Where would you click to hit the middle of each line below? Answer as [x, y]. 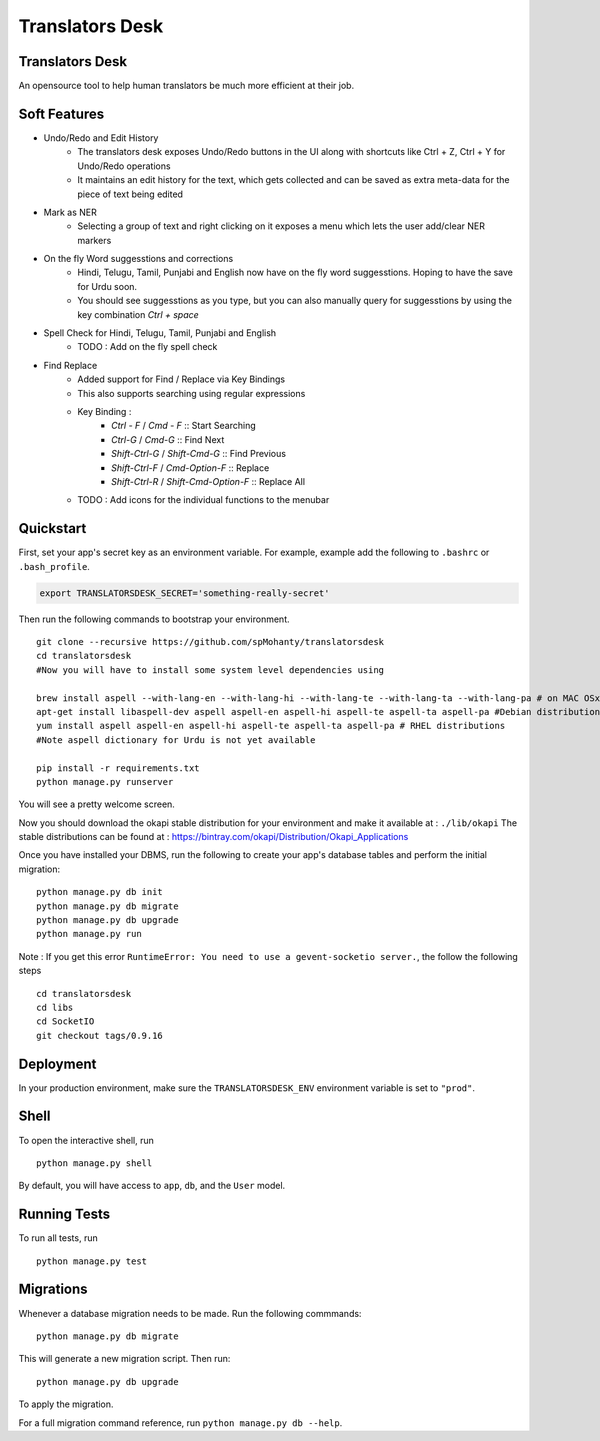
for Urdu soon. [107, 286]
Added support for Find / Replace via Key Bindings [181, 379]
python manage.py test [92, 1261]
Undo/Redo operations [124, 166]
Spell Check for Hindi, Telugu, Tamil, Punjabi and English [160, 333]
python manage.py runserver [105, 781]
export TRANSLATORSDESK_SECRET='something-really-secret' [184, 593]
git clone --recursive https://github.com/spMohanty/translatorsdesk [210, 641]
